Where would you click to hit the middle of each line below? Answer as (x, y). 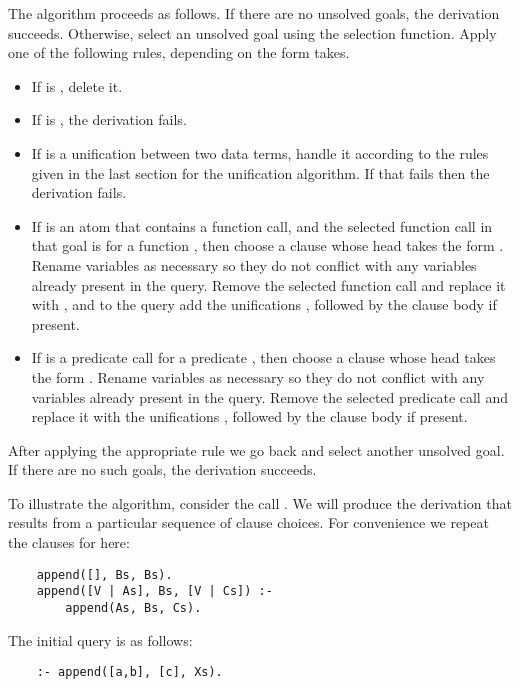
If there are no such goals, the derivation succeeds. (162, 469)
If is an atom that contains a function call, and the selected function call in (262, 225)
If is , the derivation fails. (109, 119)
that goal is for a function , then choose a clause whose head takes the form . (267, 245)
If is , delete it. (77, 85)
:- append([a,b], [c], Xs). (129, 672)
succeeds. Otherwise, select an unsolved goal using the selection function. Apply (252, 32)
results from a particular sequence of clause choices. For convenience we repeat (249, 522)
